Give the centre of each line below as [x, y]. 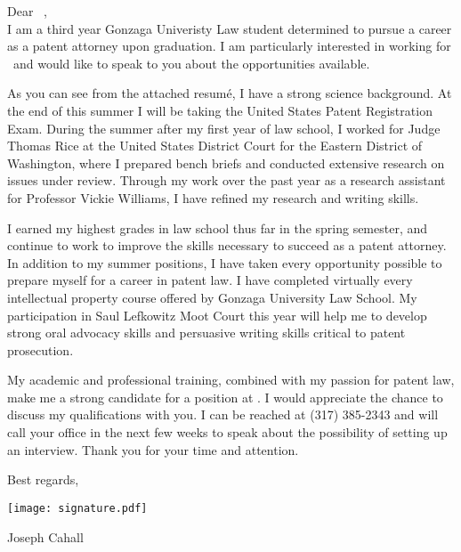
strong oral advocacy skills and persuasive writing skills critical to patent [206, 333]
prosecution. [40, 349]
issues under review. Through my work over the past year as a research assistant [226, 180]
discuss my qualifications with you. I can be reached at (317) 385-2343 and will [223, 414]
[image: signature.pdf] [77, 508]
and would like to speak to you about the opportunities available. [191, 63]
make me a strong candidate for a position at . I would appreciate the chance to [225, 397]
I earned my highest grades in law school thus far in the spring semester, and [218, 227]
